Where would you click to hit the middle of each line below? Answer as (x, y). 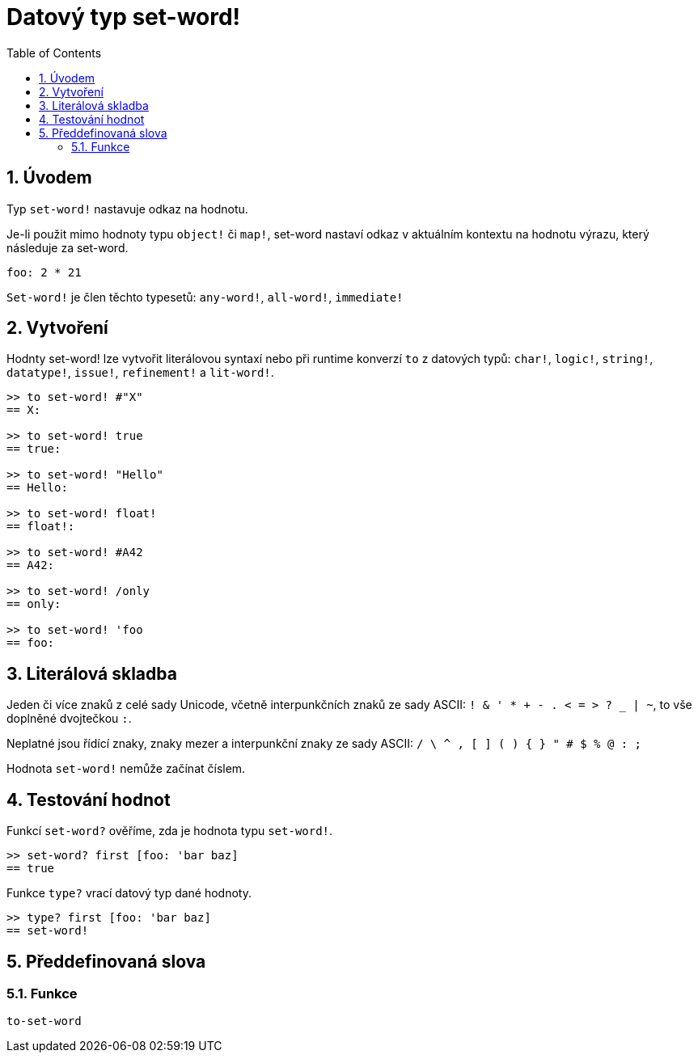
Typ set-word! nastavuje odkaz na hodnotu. (127, 209)
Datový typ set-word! (124, 17)
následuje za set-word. (68, 247)
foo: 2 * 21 (44, 272)
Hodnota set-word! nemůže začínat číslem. (126, 769)
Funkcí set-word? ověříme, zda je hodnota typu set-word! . (170, 831)
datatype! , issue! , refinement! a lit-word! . (140, 373)
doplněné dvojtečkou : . (69, 719)
